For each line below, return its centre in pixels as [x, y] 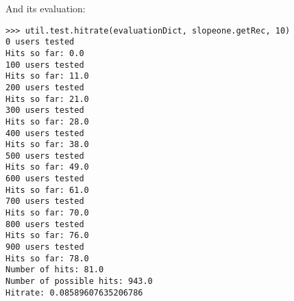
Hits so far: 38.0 [47, 145]
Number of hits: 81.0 [55, 270]
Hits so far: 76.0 [47, 236]
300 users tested [45, 110]
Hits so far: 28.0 [47, 121]
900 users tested [45, 247]
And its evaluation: [46, 8]
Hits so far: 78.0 [47, 258]
